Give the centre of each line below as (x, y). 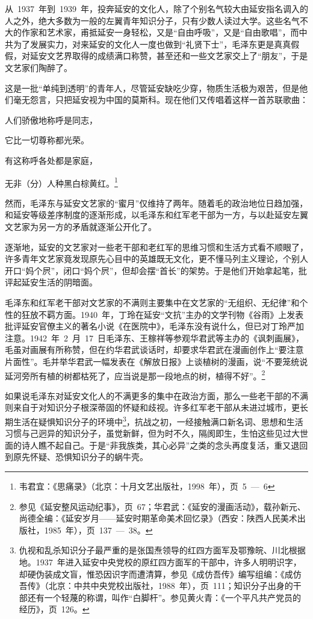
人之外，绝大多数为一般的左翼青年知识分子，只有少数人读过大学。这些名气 (152, 20)
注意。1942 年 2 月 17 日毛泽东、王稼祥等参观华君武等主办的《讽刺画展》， (154, 337)
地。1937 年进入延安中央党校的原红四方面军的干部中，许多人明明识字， (160, 561)
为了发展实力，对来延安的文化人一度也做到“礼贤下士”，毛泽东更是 (144, 44)
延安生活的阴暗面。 (59, 282)
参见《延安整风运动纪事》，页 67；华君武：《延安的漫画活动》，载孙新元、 (162, 506)
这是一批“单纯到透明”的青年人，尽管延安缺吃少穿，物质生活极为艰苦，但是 (152, 88)
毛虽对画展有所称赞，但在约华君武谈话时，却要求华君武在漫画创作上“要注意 (154, 350)
